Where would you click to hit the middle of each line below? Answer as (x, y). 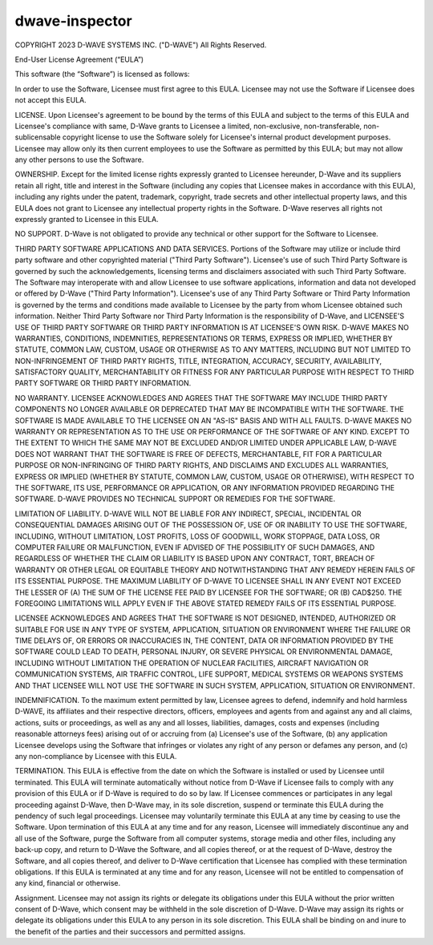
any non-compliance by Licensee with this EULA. (96, 756)
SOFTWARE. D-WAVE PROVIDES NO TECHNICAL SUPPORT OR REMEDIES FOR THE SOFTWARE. (175, 499)
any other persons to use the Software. (79, 160)
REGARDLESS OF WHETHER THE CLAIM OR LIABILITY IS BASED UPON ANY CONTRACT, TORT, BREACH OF (195, 559)
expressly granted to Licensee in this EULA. (87, 220)
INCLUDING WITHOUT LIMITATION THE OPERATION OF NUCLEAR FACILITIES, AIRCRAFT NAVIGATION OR (192, 663)
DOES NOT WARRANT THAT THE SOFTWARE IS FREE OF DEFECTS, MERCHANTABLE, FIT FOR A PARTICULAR (198, 454)
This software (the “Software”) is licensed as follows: (102, 74)
